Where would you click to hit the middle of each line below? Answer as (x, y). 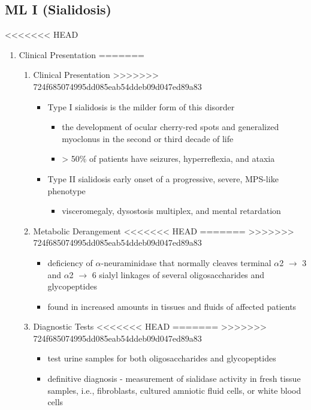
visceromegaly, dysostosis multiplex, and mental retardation (171, 211)
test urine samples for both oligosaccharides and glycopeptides (162, 358)
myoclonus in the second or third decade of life (148, 138)
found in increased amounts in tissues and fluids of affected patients (172, 306)
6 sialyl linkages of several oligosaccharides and (178, 274)
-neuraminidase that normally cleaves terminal (186, 262)
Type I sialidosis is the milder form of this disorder (141, 106)
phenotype (67, 190)
